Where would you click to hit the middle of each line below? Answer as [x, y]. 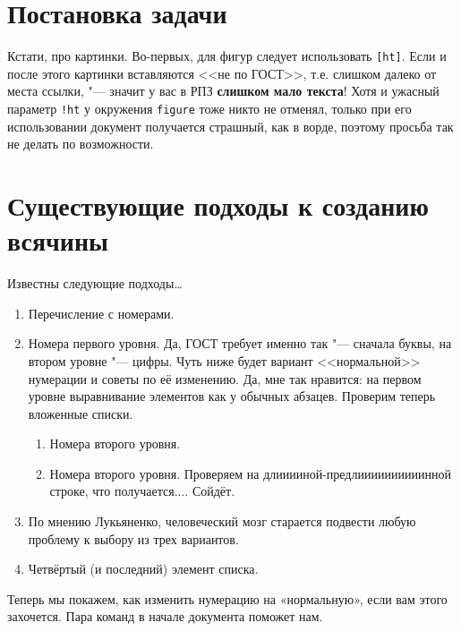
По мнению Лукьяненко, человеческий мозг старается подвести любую [222, 521]
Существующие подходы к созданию [218, 205]
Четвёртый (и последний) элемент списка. [143, 569]
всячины [58, 240]
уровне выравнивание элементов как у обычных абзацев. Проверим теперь [232, 396]
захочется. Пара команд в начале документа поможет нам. [165, 616]
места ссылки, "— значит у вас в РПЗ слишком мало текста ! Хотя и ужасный [223, 91]
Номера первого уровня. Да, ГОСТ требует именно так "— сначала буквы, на [240, 343]
